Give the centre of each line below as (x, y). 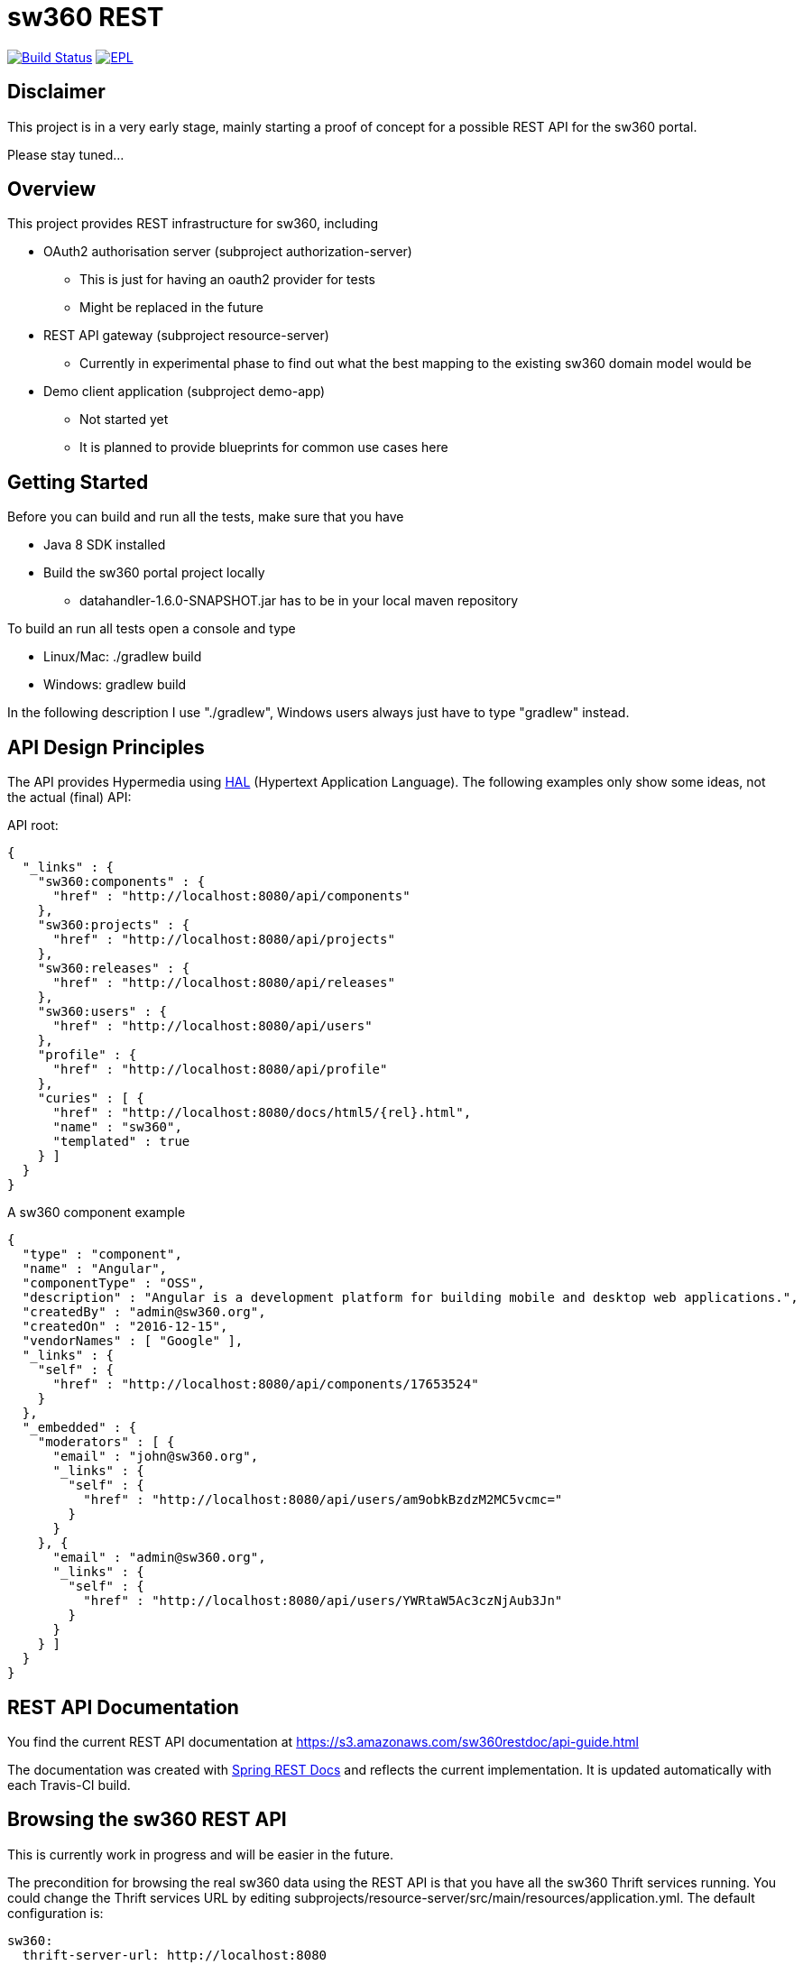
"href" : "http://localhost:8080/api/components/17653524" (266, 1384)
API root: (33, 826)
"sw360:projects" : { (114, 925)
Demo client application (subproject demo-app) (185, 392)
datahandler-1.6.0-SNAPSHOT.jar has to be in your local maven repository (299, 601)
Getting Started (78, 482)
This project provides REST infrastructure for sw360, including (193, 224)
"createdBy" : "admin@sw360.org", (144, 1312)
